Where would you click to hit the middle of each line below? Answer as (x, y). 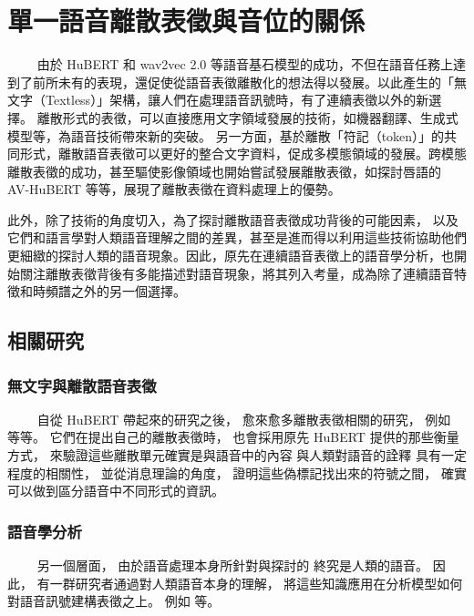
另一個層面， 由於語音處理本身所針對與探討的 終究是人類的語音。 (232, 565)
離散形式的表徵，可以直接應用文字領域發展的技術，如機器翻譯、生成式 (247, 117)
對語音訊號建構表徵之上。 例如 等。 (114, 601)
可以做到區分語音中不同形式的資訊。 (116, 491)
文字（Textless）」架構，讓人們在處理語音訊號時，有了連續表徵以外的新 (218, 100)
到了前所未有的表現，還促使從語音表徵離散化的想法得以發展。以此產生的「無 (237, 82)
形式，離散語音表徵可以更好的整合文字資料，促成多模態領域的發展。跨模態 (243, 154)
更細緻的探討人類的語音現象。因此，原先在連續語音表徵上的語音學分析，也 (231, 256)
